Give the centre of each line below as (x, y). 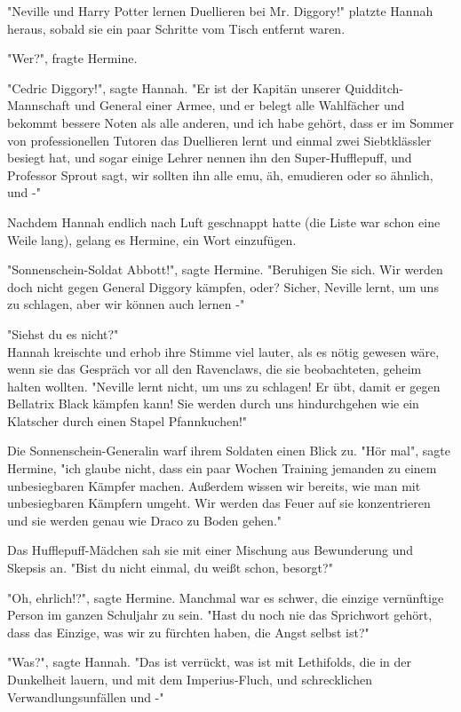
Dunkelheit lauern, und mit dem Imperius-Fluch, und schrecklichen (190, 679)
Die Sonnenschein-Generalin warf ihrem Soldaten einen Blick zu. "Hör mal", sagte (229, 451)
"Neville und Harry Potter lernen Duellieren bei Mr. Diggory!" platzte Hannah (220, 11)
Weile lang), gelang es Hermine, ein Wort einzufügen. (152, 239)
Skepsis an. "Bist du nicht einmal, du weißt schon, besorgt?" (170, 568)
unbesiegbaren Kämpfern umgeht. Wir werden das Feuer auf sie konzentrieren (219, 503)
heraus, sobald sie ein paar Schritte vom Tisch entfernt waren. (176, 28)
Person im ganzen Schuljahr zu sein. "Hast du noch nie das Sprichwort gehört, (220, 615)
